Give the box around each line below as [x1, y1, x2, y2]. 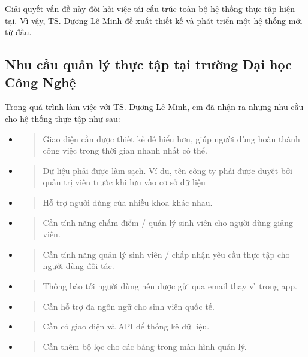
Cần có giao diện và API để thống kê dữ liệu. [43, 320, 210, 332]
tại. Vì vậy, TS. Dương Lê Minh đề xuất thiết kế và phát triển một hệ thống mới [5, 14, 303, 26]
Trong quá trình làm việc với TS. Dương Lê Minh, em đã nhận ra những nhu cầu [5, 100, 304, 113]
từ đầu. [5, 26, 32, 38]
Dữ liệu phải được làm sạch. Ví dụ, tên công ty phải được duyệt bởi [43, 164, 293, 176]
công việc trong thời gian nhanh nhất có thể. [43, 144, 207, 157]
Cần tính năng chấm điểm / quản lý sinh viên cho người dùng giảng [43, 216, 293, 228]
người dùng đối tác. [43, 260, 114, 272]
